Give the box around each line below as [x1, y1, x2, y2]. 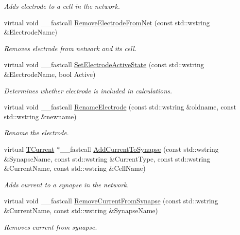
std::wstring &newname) [4, 111, 77, 121]
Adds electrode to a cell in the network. [4, 1, 120, 11]
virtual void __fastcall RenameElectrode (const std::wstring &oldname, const [4, 102, 237, 112]
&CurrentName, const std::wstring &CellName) [4, 163, 146, 173]
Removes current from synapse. [4, 221, 97, 232]
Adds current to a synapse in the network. [4, 179, 129, 189]
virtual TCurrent [4, 144, 54, 154]
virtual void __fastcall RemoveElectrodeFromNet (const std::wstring [4, 17, 210, 27]
